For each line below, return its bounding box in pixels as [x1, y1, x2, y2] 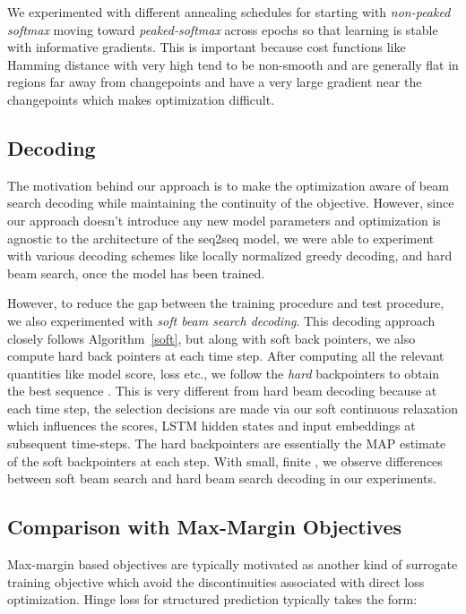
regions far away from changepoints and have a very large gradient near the [7, 72, 422, 91]
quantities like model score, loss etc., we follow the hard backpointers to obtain [7, 363, 440, 382]
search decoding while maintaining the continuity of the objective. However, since [7, 193, 454, 212]
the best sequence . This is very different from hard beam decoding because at [7, 381, 437, 400]
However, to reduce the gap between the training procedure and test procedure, [7, 294, 444, 312]
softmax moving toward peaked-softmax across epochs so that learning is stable [7, 20, 438, 38]
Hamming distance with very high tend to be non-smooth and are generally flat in [7, 55, 459, 73]
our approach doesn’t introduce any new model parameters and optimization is [7, 210, 441, 229]
